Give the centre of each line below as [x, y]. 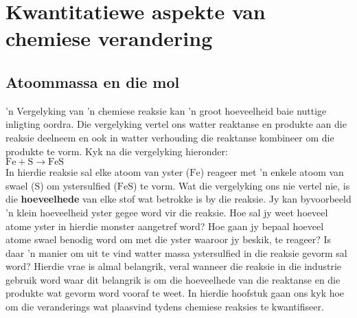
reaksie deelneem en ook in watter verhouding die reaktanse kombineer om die [170, 137]
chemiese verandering [109, 38]
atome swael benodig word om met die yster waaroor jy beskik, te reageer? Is [169, 239]
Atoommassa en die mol [93, 81]
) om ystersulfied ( [79, 185]
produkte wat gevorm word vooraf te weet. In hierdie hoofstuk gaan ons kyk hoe [175, 293]
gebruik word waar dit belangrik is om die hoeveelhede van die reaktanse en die [173, 279]
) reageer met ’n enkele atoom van [272, 172]
